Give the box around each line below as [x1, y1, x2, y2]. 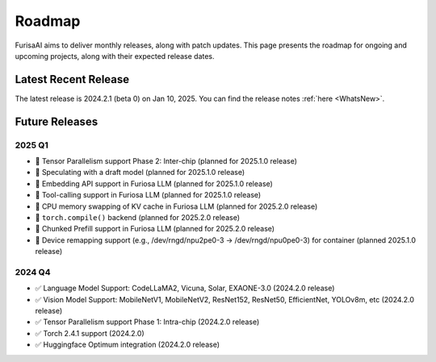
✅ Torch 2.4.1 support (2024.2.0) [35, 328, 145, 338]
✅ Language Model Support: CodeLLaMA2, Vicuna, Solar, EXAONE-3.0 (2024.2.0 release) [35, 283, 335, 293]
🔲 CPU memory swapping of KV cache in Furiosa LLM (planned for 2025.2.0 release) [35, 202, 318, 211]
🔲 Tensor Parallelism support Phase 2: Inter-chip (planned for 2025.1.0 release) [35, 156, 298, 165]
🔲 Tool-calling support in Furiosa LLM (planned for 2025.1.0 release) [35, 190, 262, 200]
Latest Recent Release [15, 73, 130, 86]
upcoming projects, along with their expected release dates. [15, 51, 215, 60]
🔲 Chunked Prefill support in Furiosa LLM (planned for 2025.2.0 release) [35, 224, 275, 234]
